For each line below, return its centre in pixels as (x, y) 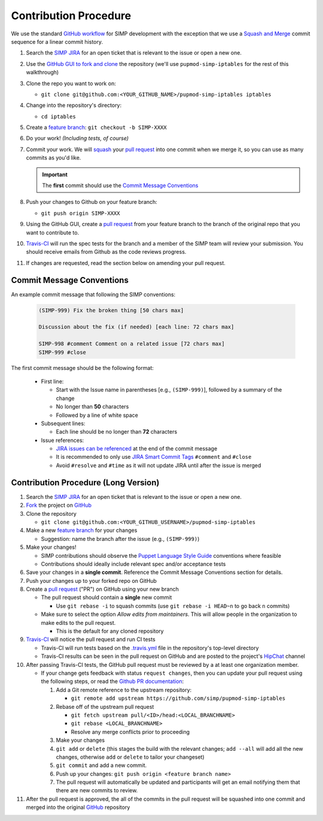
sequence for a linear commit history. (57, 41)
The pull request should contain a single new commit (106, 597)
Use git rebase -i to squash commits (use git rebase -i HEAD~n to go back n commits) (173, 606)
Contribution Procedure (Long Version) (85, 482)
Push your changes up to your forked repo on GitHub (91, 581)
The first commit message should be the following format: (82, 368)
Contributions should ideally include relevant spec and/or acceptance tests (133, 564)
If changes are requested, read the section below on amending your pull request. (126, 263)
